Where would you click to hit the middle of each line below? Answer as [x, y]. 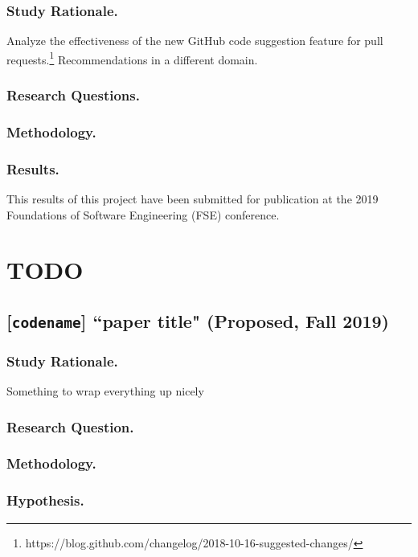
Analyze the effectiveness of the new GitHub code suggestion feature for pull [195, 41]
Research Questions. [73, 94]
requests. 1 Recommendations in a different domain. [132, 58]
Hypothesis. [45, 500]
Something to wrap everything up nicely [105, 391]
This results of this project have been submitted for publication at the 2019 [193, 198]
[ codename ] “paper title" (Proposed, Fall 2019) [198, 320]
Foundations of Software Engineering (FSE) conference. [143, 214]
